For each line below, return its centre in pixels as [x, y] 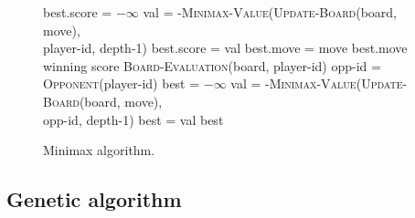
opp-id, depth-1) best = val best [133, 119]
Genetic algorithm [94, 199]
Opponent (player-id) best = [122, 83]
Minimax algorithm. [99, 150]
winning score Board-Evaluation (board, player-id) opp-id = [212, 65]
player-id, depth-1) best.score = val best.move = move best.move [225, 48]
